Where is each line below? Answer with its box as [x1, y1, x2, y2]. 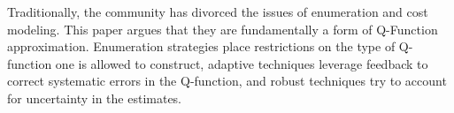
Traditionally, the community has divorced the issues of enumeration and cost [7, 3, 428, 20]
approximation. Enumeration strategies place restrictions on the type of [7, 37, 396, 56]
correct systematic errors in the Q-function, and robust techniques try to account [7, 72, 447, 90]
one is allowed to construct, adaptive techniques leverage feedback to [55, 54, 428, 72]
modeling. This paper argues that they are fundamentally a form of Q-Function [7, 19, 438, 38]
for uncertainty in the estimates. [7, 88, 182, 107]
